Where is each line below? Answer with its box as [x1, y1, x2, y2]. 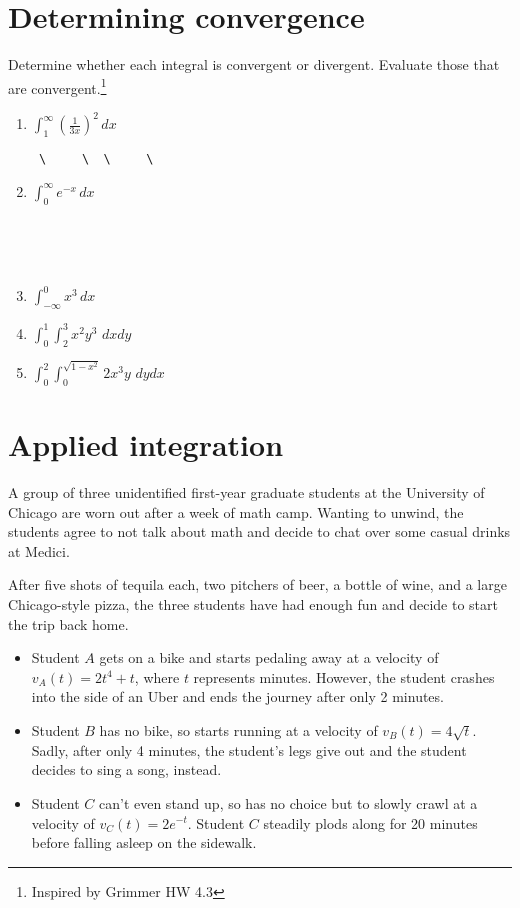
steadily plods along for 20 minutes [263, 812, 478, 833]
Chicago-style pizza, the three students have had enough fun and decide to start [8, 593, 498, 614]
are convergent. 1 [8, 74, 107, 98]
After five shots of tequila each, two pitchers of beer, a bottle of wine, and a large [8, 574, 507, 595]
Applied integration [8, 424, 284, 465]
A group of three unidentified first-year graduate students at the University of [8, 482, 485, 503]
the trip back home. [8, 613, 129, 634]
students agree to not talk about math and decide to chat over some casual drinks [8, 521, 511, 542]
